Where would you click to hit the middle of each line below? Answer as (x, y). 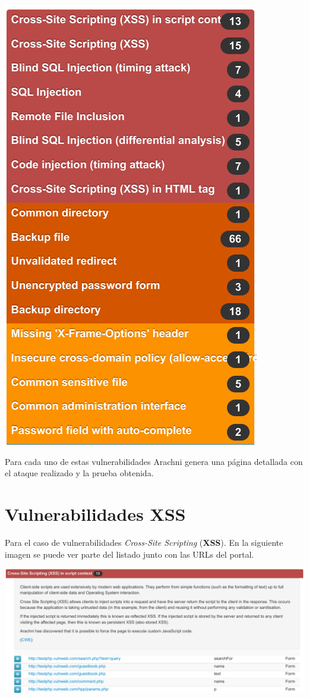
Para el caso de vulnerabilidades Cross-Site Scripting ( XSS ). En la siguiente (144, 542)
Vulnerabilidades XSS (95, 513)
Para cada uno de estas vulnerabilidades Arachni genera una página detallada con (154, 461)
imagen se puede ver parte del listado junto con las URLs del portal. (130, 554)
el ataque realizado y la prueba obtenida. (79, 473)
